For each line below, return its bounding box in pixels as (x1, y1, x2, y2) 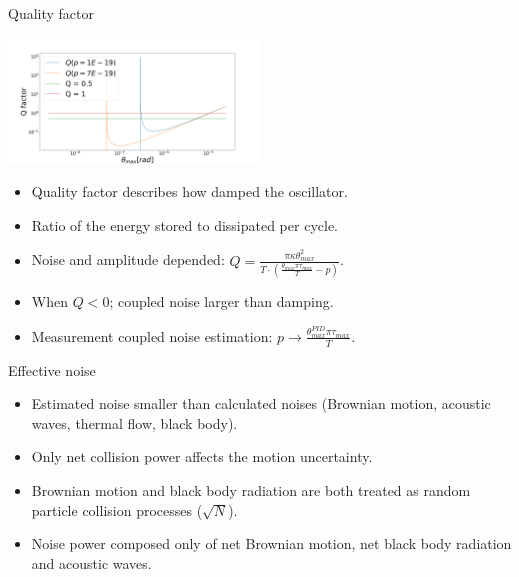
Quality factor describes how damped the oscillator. (31, 181, 348, 202)
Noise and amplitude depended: (31, 249, 225, 270)
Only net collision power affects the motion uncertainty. (31, 446, 373, 467)
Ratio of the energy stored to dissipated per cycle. (31, 214, 338, 235)
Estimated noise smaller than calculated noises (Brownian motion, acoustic (31, 393, 491, 414)
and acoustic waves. (31, 552, 152, 573)
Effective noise (8, 359, 96, 380)
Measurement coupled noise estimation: (31, 325, 273, 346)
